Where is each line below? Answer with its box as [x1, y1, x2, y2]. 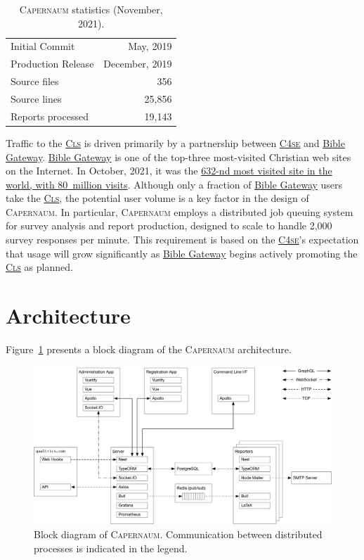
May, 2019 [128, 39, 172, 53]
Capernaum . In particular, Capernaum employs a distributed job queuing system [6, 204, 353, 219]
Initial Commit [11, 39, 75, 53]
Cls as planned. [6, 260, 73, 274]
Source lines [11, 91, 62, 106]
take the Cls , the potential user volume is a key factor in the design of [6, 191, 309, 205]
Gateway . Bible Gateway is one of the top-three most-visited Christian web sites [6, 149, 351, 164]
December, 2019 [103, 56, 172, 71]
